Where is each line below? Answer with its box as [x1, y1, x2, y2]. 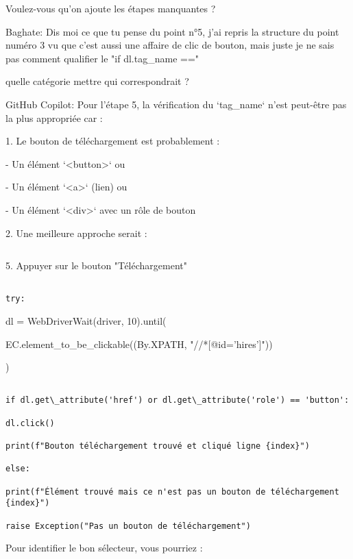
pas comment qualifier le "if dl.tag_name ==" [5, 51, 199, 65]
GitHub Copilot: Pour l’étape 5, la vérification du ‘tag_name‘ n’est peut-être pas [5, 97, 347, 111]
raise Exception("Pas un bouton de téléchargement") [5, 521, 251, 531]
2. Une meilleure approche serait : [5, 225, 147, 240]
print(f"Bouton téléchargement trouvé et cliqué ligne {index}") [5, 441, 310, 451]
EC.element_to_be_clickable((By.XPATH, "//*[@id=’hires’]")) [5, 336, 273, 351]
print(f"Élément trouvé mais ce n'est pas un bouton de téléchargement [5, 486, 339, 497]
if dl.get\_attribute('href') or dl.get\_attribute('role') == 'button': [5, 395, 350, 406]
